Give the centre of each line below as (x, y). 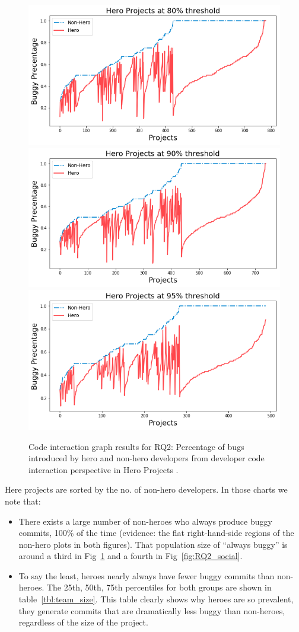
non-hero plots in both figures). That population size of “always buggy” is (153, 544)
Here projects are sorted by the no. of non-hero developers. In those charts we (146, 489)
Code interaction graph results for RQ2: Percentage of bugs (136, 446)
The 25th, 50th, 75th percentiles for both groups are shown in (159, 587)
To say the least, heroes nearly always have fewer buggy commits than (147, 575)
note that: (23, 501)
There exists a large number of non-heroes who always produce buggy (145, 521)
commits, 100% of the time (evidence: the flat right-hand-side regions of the (156, 533)
